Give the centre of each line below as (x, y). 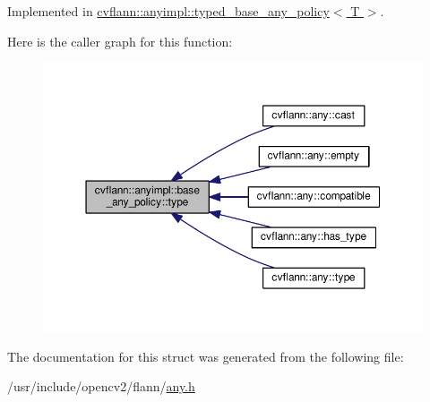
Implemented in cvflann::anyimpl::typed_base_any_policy (168, 11)
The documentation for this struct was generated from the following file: (206, 356)
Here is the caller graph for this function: (120, 41)
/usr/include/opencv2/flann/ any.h (101, 386)
